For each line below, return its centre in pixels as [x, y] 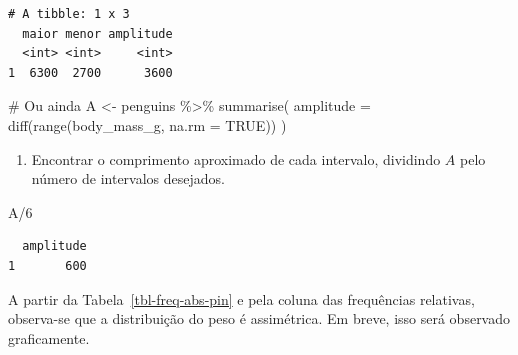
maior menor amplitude [97, 33]
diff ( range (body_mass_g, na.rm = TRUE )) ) [147, 124]
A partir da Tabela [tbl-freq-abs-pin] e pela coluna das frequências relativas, [241, 298]
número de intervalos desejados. [128, 178]
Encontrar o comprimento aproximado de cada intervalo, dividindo [236, 158]
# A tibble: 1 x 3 [69, 14]
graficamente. [49, 337]
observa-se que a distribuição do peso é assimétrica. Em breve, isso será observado [259, 318]
